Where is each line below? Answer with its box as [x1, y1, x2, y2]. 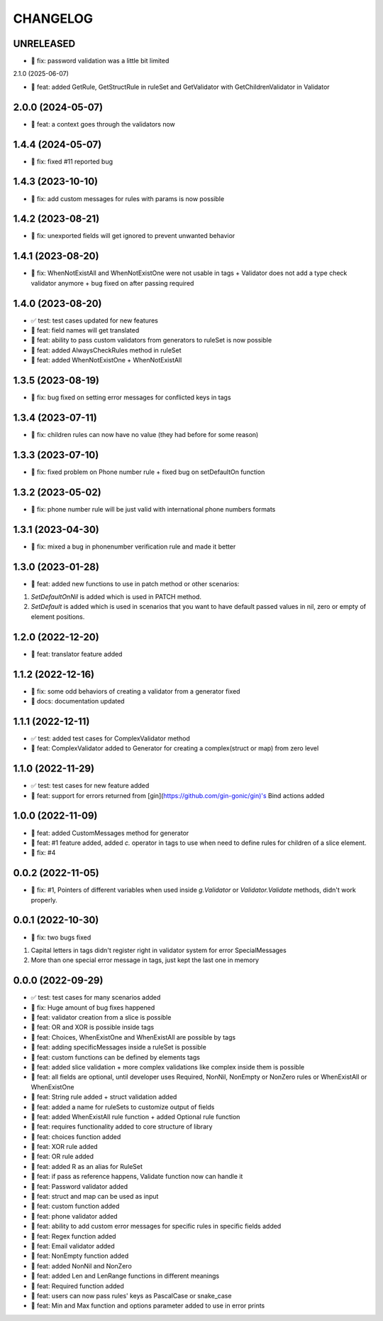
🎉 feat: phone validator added [30, 1212, 118, 1220]
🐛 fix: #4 [30, 848, 56, 857]
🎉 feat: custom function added [30, 1202, 120, 1211]
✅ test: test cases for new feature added [30, 782, 150, 790]
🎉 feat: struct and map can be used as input [30, 1192, 159, 1201]
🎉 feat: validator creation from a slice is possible [30, 1013, 172, 1021]
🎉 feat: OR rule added [30, 1152, 94, 1161]
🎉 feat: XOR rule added [30, 1143, 99, 1151]
